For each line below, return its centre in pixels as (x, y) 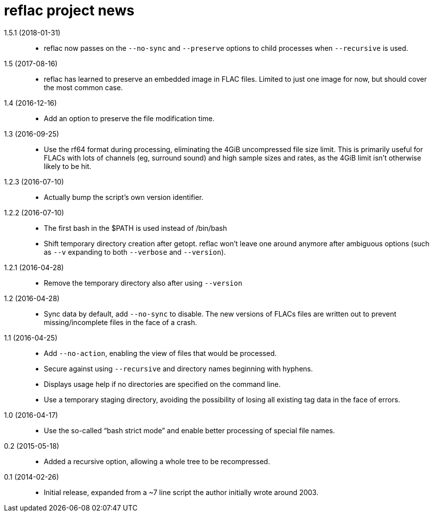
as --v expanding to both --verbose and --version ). (135, 252)
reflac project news (69, 10)
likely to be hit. (68, 166)
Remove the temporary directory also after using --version (143, 283)
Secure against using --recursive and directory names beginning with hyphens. (178, 368)
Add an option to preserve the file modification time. (129, 118)
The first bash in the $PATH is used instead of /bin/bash (135, 228)
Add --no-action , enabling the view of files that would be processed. (160, 353)
